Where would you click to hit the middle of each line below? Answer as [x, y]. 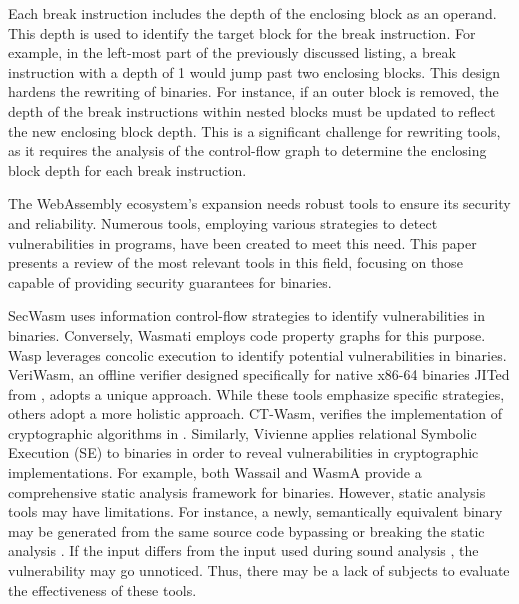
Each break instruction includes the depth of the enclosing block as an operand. [252, 13]
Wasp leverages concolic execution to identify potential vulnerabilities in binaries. [257, 354]
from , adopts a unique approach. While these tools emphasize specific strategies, [256, 393]
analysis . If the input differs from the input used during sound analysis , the [243, 550]
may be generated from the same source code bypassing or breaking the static [246, 530]
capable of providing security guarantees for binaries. [170, 281]
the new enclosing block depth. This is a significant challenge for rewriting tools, [254, 130]
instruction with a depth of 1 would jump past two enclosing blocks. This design [254, 71]
